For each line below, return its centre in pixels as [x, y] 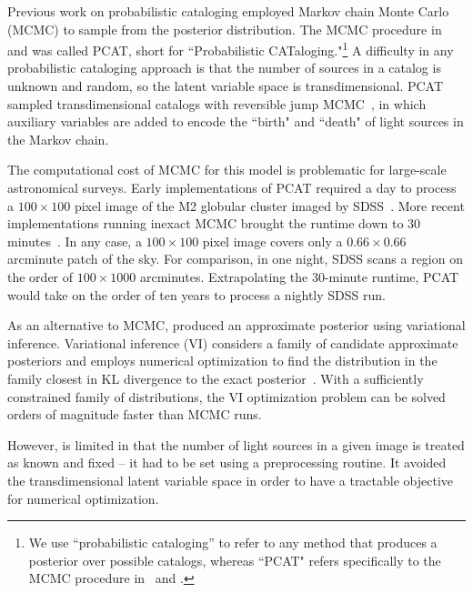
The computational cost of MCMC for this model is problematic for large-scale [227, 170]
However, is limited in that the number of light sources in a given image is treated [236, 444]
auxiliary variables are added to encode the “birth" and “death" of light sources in [236, 121]
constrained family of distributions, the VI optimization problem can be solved [226, 396]
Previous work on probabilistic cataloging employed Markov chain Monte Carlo [228, 11]
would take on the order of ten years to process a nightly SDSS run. [196, 294]
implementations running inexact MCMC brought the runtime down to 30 [214, 223]
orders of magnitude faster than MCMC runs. [135, 414]
